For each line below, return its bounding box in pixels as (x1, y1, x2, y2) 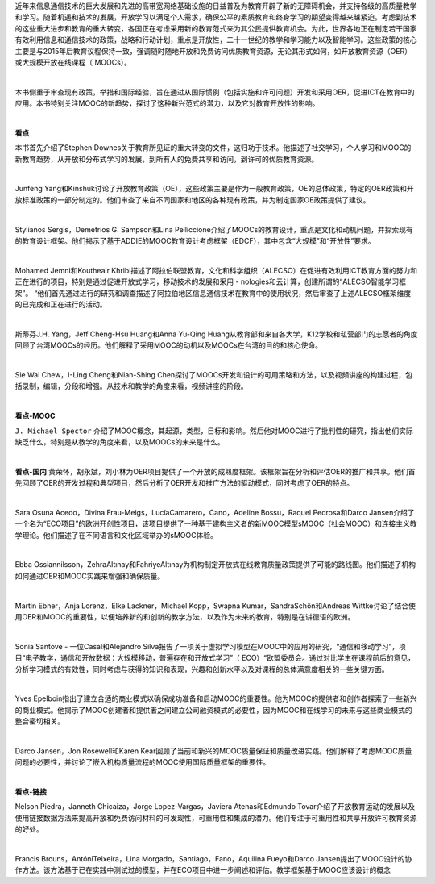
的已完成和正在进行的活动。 (14, 299, 107, 309)
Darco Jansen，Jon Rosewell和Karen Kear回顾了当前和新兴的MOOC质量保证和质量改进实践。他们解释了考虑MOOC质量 (14, 746, 412, 756)
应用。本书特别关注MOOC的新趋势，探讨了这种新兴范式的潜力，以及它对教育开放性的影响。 (14, 98, 320, 108)
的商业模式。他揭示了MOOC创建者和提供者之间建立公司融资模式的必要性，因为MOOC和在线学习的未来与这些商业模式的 (14, 705, 412, 715)
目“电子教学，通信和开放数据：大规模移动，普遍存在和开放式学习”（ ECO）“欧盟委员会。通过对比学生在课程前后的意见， (14, 653, 415, 663)
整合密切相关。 (14, 716, 64, 726)
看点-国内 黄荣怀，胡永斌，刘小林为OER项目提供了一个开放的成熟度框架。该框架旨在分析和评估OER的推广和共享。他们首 (14, 466, 416, 476)
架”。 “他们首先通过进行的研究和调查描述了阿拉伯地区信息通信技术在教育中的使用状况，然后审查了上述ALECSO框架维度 (14, 288, 412, 298)
